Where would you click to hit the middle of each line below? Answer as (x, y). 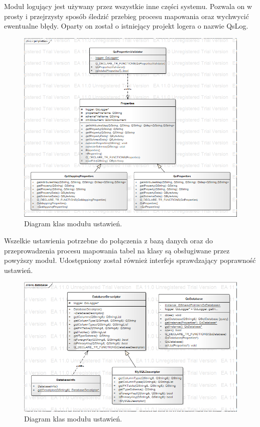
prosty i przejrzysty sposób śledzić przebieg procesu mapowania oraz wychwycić (126, 16)
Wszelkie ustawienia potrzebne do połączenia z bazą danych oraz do (108, 240)
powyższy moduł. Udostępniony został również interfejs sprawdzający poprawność (130, 260)
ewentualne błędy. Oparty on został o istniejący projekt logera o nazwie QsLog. (126, 26)
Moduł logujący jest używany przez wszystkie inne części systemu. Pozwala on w (128, 6)
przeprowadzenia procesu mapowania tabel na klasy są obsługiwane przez (117, 250)
